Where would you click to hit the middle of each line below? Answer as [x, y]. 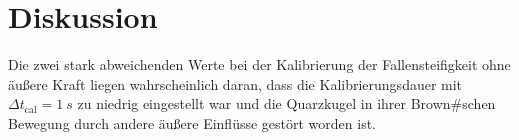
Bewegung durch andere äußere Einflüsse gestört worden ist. [192, 122]
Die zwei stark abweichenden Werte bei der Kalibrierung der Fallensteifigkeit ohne [259, 64]
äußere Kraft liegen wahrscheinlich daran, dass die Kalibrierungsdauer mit [235, 83]
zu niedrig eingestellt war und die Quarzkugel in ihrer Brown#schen [286, 103]
